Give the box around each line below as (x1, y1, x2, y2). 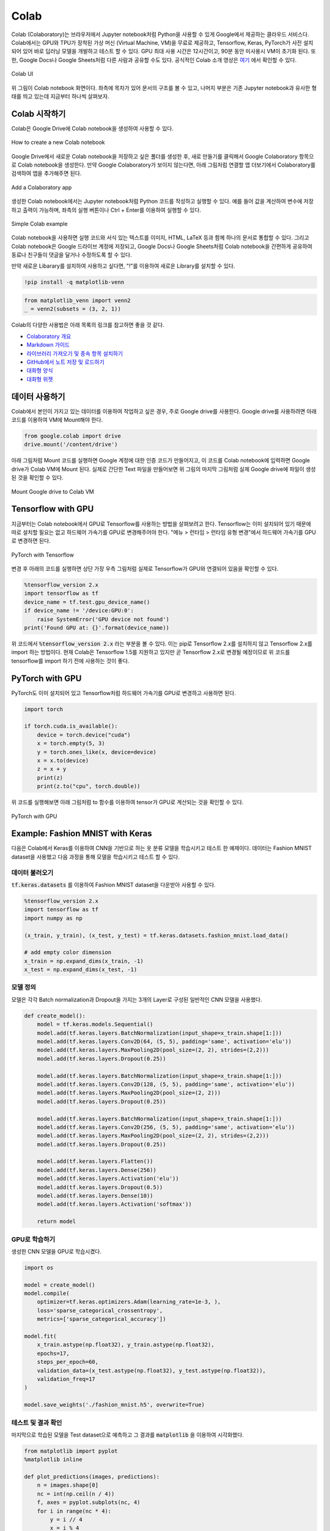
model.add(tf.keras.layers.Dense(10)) (37, 1192, 153, 1200)
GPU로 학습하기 (11, 1235, 55, 1243)
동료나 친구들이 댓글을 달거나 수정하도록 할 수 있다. (11, 251, 132, 258)
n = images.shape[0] (37, 1482, 99, 1489)
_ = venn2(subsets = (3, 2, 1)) (24, 306, 122, 312)
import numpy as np (24, 914, 82, 922)
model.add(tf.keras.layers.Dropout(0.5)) (37, 1184, 163, 1191)
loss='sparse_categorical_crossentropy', (37, 1307, 163, 1314)
